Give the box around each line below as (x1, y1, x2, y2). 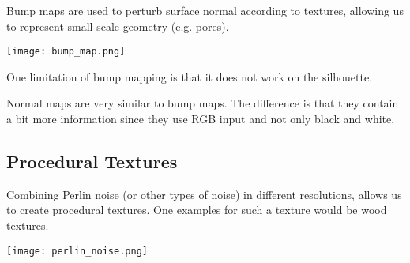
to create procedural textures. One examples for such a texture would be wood (6, 201, 387, 218)
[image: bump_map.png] (6, 46, 126, 58)
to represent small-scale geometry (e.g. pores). (6, 17, 229, 34)
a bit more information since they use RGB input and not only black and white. (6, 111, 395, 127)
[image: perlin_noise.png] (6, 245, 148, 257)
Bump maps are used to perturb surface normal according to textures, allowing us (6, 2, 404, 18)
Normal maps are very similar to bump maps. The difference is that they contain (6, 95, 399, 111)
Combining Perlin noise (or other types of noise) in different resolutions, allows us (6, 186, 402, 202)
